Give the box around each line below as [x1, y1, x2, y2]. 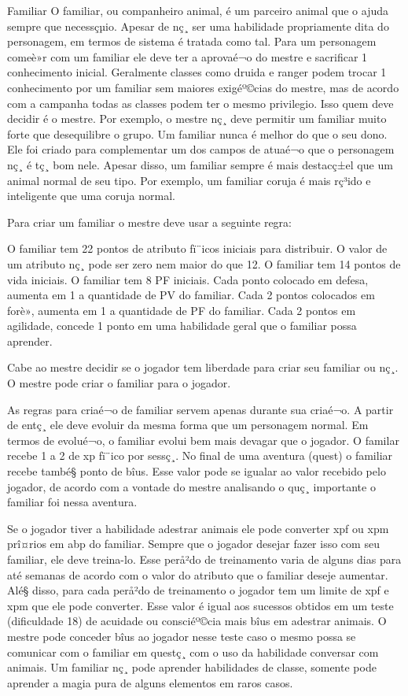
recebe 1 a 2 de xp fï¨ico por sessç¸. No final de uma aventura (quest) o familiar [7, 447, 393, 464]
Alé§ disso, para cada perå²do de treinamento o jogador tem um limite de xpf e [7, 582, 389, 598]
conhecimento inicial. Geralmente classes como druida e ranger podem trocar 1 [7, 64, 387, 80]
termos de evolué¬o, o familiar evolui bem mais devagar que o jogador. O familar [7, 431, 399, 448]
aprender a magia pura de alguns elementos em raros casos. [7, 674, 293, 690]
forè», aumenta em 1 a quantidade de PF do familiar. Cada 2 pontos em [7, 302, 356, 318]
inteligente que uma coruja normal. [7, 187, 175, 204]
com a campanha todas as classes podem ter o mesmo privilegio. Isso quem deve [7, 94, 394, 111]
